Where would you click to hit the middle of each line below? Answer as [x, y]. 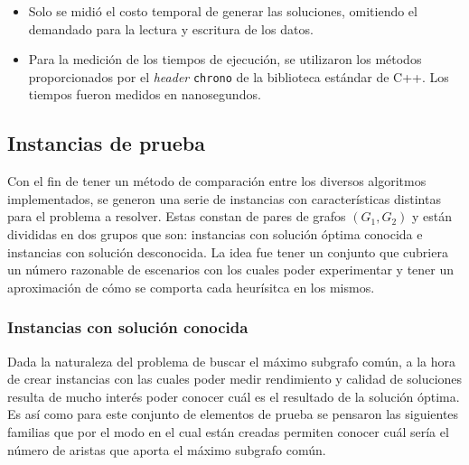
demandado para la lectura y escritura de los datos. [171, 28]
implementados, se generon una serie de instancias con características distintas [224, 198]
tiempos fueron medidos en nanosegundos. [145, 94]
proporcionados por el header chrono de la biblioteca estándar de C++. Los [239, 76]
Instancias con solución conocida [128, 327]
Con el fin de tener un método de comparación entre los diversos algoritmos [217, 181]
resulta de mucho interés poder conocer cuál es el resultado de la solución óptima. [234, 396]
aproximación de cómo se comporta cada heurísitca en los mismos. [191, 287]
